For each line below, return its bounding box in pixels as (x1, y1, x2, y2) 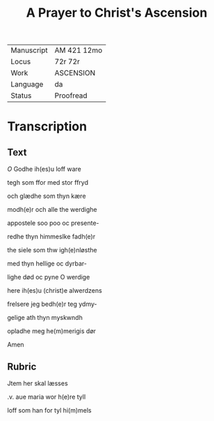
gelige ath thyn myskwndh (7, 314, 83, 322)
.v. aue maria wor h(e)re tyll (7, 392, 86, 401)
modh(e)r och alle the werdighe (7, 206, 97, 214)
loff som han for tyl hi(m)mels (7, 406, 92, 414)
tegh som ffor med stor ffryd (7, 178, 89, 187)
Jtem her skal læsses (7, 379, 68, 388)
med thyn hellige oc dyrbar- (7, 259, 88, 268)
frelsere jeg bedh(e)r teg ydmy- (7, 300, 97, 308)
